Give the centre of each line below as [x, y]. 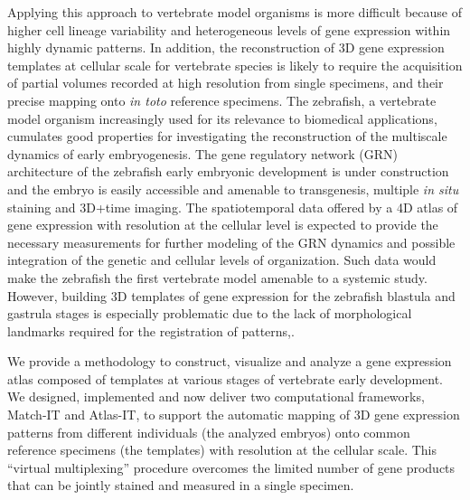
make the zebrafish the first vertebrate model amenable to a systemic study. [217, 277]
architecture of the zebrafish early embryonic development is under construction [228, 171]
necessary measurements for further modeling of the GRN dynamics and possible [231, 242]
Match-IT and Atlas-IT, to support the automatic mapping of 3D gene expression [234, 415]
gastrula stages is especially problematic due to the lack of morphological [210, 313]
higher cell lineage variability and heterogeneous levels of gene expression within [229, 29]
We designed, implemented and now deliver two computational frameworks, [216, 396]
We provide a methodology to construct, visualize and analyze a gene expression [230, 361]
